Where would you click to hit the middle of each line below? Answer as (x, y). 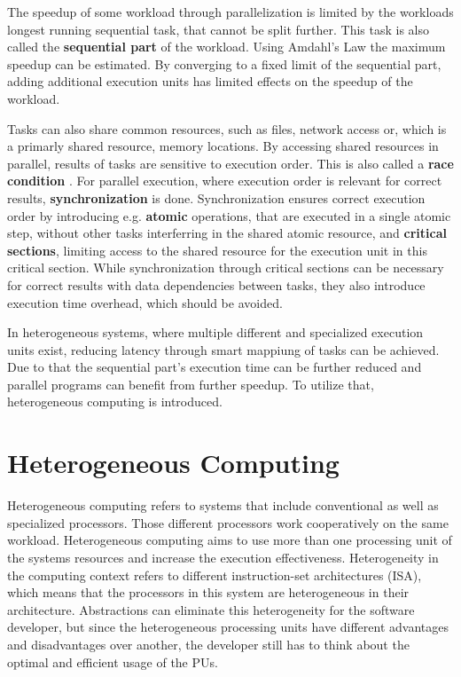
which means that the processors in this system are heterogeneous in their (208, 592)
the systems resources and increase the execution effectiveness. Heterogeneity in (223, 557)
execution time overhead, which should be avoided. (145, 302)
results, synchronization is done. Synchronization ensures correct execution (216, 197)
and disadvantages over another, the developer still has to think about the (208, 644)
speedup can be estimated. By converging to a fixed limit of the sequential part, (224, 63)
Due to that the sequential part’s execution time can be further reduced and (215, 367)
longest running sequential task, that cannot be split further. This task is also (218, 29)
